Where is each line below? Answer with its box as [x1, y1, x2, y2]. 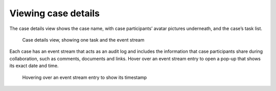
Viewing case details [9, 8, 100, 19]
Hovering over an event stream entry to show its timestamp [22, 74, 147, 80]
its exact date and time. [9, 63, 59, 69]
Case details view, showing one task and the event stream [22, 37, 145, 43]
